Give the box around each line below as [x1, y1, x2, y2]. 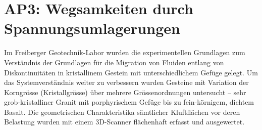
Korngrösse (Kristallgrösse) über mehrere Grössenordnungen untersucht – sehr [4, 86, 246, 97]
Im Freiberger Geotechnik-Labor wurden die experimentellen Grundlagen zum [4, 47, 245, 58]
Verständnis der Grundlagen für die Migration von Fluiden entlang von [4, 57, 224, 67]
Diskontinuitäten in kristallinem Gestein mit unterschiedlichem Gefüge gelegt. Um [4, 67, 258, 77]
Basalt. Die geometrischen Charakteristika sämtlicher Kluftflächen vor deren [4, 106, 240, 117]
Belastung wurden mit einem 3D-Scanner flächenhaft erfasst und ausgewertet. [4, 116, 245, 127]
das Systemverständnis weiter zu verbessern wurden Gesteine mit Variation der [4, 77, 249, 88]
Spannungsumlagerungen [4, 18, 180, 38]
